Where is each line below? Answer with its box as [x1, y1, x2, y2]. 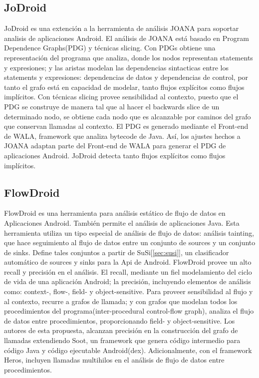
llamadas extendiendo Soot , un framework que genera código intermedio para [4, 335, 241, 346]
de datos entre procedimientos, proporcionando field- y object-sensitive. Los [4, 315, 235, 326]
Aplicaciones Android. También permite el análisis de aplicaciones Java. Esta [4, 217, 240, 228]
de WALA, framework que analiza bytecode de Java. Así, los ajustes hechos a [4, 130, 241, 141]
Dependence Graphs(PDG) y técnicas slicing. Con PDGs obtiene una [4, 42, 216, 53]
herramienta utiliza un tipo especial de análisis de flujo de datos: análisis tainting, [4, 227, 255, 238]
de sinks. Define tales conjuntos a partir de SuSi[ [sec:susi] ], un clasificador [4, 247, 229, 257]
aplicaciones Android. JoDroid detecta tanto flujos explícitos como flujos [4, 150, 226, 160]
